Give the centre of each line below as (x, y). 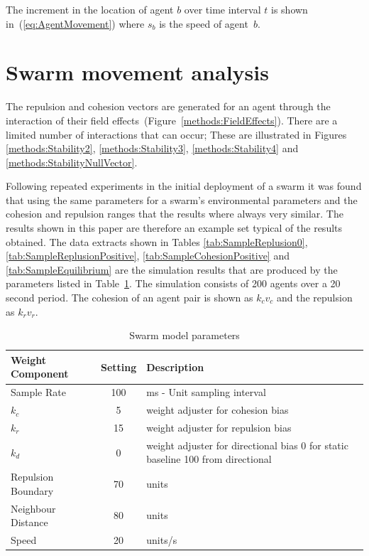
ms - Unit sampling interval (206, 392)
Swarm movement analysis (137, 72)
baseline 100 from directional (209, 459)
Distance (29, 522)
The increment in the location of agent (90, 9)
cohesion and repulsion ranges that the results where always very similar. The (175, 214)
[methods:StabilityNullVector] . (72, 162)
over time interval (222, 9)
